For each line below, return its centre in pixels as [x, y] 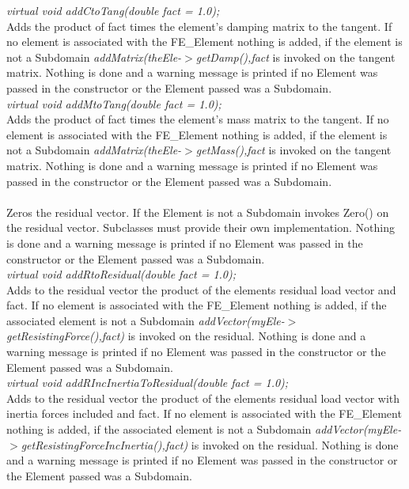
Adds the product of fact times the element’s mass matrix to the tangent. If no [198, 119]
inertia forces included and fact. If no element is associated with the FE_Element [204, 413]
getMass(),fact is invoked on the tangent [293, 150]
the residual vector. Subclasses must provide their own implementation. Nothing [201, 227]
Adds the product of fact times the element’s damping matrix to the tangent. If [199, 26]
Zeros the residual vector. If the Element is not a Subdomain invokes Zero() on [198, 212]
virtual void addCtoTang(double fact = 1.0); [113, 10]
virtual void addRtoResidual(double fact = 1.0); [121, 274]
